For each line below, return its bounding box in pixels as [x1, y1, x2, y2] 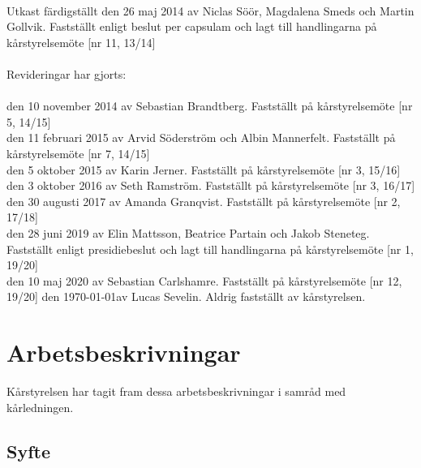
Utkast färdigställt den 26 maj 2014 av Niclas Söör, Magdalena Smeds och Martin [6, 2, 415, 19]
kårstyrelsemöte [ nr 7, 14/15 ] [6, 144, 150, 161]
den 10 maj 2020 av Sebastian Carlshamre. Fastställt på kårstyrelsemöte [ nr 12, [6, 272, 402, 289]
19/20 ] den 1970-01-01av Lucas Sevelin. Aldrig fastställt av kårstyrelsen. [6, 288, 366, 305]
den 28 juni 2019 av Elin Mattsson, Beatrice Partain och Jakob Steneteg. [6, 224, 370, 241]
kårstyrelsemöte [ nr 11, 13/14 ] [6, 33, 156, 50]
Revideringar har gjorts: [6, 65, 127, 82]
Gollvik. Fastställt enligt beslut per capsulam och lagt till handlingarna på [6, 18, 377, 35]
